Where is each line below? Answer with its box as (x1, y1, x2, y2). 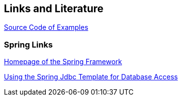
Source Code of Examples (4, 23, 89, 32)
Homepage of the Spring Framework (4, 57, 122, 66)
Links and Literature (4, 2, 104, 15)
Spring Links (4, 39, 53, 50)
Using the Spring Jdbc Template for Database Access (4, 73, 178, 81)
